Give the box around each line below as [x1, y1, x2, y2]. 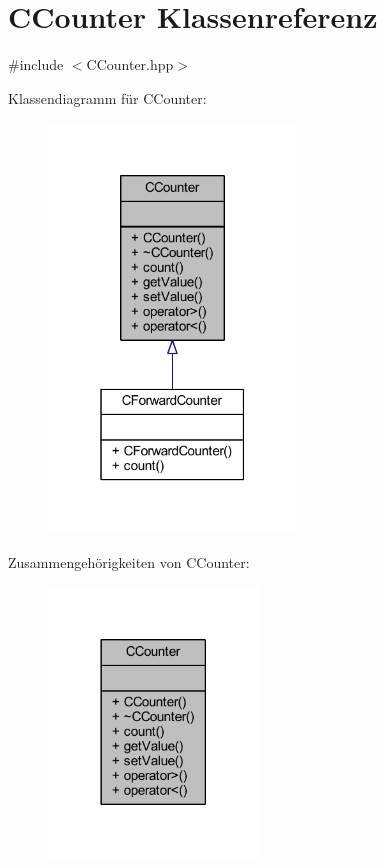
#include [8, 54, 64, 75]
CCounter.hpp [86, 54, 174, 75]
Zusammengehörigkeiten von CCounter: [8, 551, 250, 572]
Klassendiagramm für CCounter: [8, 87, 207, 108]
